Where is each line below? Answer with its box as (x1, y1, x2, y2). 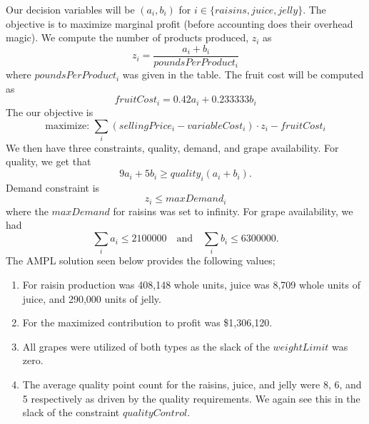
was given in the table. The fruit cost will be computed (122, 67, 364, 82)
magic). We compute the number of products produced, (6, 30, 249, 45)
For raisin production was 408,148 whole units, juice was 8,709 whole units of (22, 277, 361, 291)
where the (6, 203, 49, 218)
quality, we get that (6, 154, 91, 169)
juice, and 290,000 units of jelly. (22, 291, 161, 306)
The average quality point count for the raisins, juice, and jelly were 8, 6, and (22, 376, 362, 391)
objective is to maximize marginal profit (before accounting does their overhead (6, 16, 353, 31)
